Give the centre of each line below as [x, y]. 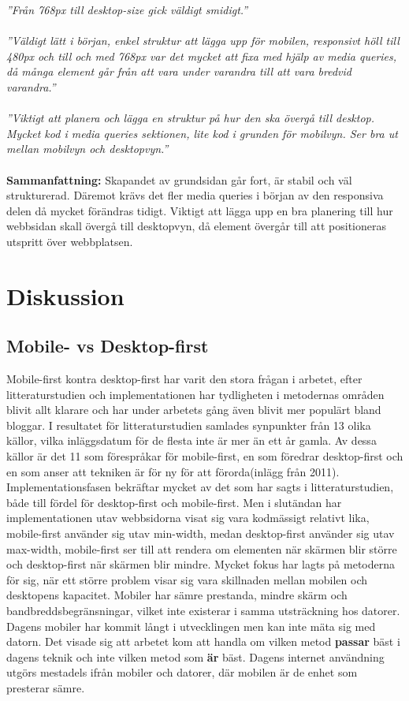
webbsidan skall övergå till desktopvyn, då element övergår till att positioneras [196, 226]
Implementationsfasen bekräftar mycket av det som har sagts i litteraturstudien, [200, 487]
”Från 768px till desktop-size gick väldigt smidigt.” [127, 9]
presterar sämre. [46, 687]
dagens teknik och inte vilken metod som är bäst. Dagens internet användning [195, 656]
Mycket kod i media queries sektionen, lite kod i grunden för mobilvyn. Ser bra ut [202, 133]
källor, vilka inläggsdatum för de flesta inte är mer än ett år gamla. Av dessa [191, 440]
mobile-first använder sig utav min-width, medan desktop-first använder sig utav [201, 533]
